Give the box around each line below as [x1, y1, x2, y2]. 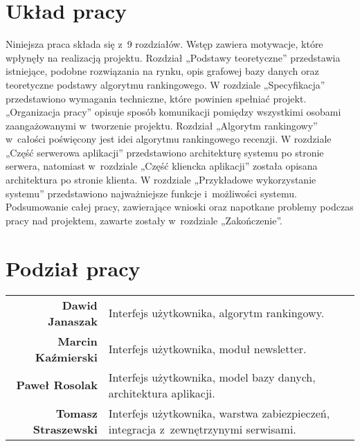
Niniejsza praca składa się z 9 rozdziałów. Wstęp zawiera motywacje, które [6, 37, 323, 51]
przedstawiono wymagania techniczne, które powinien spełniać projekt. [6, 91, 307, 105]
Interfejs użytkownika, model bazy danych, [108, 368, 316, 385]
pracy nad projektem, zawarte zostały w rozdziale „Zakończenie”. [6, 213, 283, 227]
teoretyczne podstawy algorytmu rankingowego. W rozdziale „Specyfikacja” [6, 77, 325, 91]
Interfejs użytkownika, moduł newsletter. [108, 341, 307, 357]
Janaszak [48, 312, 98, 329]
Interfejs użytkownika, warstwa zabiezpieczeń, [108, 404, 330, 421]
